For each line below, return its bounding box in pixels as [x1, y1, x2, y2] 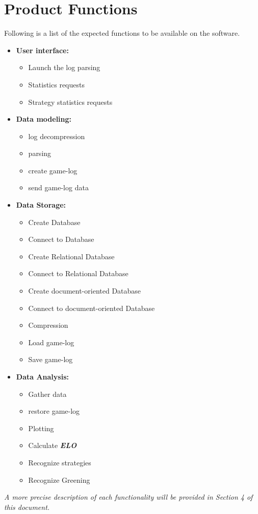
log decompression [28, 130, 85, 141]
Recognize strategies [28, 457, 91, 467]
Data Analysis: [16, 371, 69, 382]
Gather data [28, 388, 67, 399]
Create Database [28, 216, 81, 227]
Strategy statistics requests [28, 96, 113, 107]
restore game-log [28, 406, 80, 416]
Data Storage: [16, 199, 66, 210]
